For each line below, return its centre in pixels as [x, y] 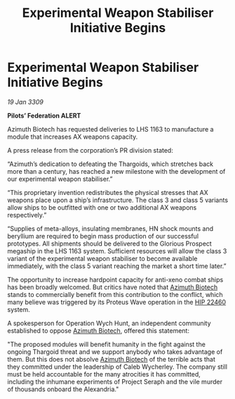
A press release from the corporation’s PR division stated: [90, 150]
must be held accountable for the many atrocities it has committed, [104, 374]
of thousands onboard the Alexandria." [63, 389]
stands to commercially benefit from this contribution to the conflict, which [115, 294]
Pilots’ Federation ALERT [44, 115]
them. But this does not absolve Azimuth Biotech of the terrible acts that [112, 359]
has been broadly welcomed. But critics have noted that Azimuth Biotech [113, 287]
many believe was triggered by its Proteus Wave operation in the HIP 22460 [117, 302]
